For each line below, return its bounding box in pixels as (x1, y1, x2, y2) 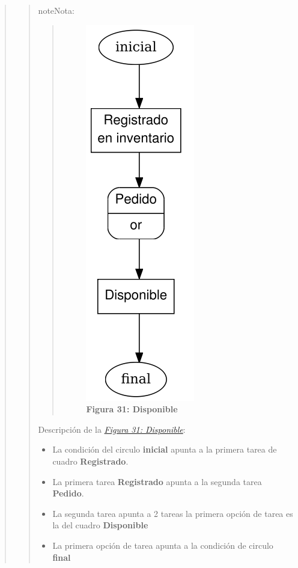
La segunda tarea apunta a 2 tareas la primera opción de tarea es (52, 507, 293, 519)
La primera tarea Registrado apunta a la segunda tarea (52, 475, 262, 487)
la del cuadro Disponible (52, 519, 148, 531)
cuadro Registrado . (52, 454, 129, 467)
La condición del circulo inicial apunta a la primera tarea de (52, 443, 277, 456)
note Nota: (38, 4, 74, 16)
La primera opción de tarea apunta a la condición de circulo (52, 539, 273, 551)
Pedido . (52, 487, 84, 499)
